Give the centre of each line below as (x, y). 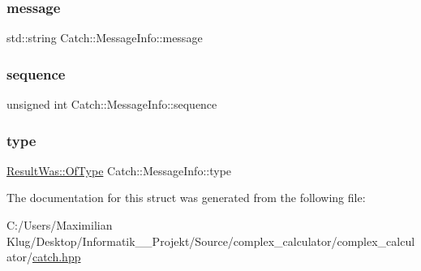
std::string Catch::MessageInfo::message (105, 38)
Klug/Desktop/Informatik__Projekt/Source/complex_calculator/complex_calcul (211, 241)
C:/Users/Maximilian (60, 225)
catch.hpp (56, 257)
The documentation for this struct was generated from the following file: (186, 198)
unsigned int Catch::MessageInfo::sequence (112, 104)
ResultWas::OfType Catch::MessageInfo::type (119, 170)
